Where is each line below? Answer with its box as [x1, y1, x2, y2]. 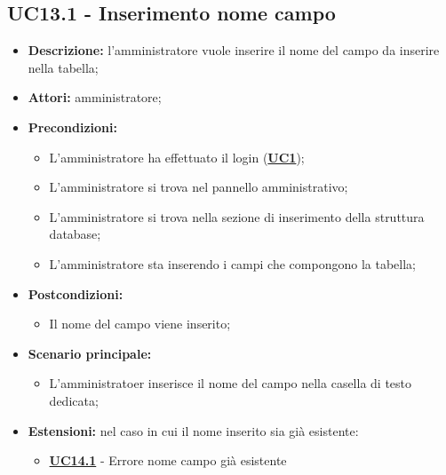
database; [49, 225, 101, 243]
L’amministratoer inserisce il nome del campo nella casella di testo [49, 374, 412, 392]
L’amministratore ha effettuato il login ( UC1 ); [49, 147, 305, 166]
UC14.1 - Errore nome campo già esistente [49, 451, 287, 470]
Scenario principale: [28, 344, 152, 362]
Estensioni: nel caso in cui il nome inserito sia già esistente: [28, 421, 359, 439]
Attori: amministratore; [28, 88, 162, 107]
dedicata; [49, 391, 99, 409]
